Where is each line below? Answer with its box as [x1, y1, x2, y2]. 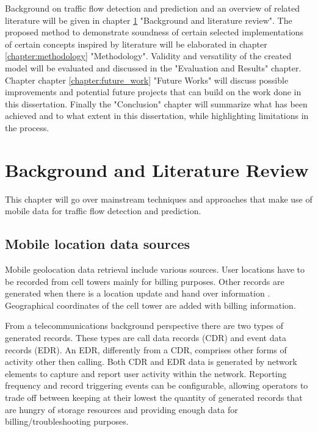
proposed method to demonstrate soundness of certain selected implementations [5, 26, 304, 38]
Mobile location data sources [5, 234, 190, 253]
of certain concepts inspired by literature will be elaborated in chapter [5, 37, 267, 50]
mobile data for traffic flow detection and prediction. [5, 204, 201, 217]
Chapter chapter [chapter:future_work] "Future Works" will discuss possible [5, 73, 289, 86]
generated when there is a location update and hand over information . [5, 287, 270, 300]
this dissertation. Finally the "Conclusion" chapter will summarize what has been [5, 97, 308, 110]
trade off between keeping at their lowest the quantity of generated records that [5, 391, 303, 403]
